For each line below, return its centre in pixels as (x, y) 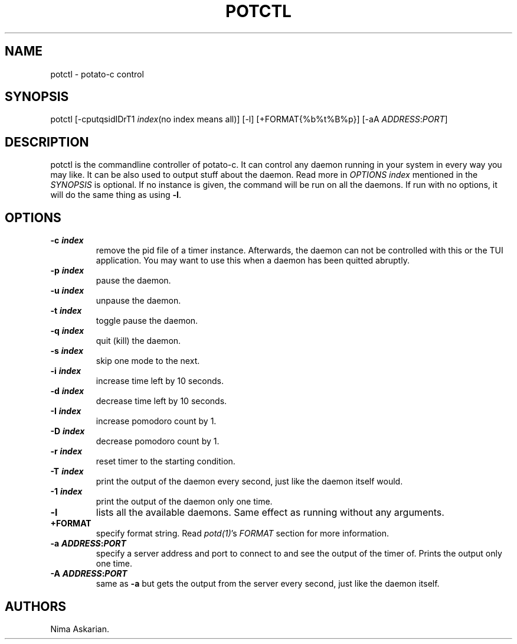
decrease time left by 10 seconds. (161, 401)
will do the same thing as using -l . (116, 195)
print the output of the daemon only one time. (184, 502)
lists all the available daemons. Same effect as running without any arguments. (270, 513)
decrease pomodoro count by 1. (158, 441)
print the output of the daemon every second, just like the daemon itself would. (249, 482)
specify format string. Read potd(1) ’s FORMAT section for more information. (243, 534)
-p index (67, 271)
